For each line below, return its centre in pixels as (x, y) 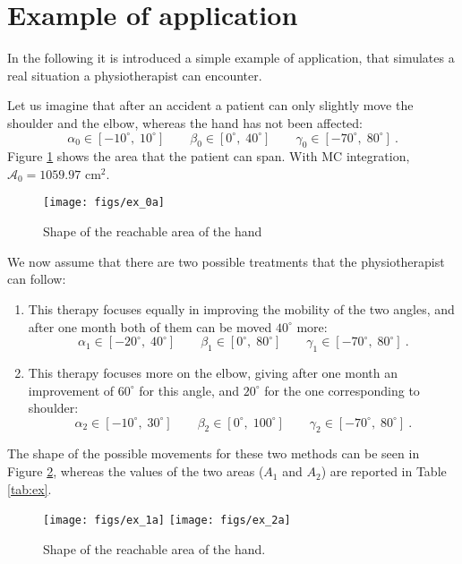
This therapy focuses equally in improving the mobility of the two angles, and (241, 308)
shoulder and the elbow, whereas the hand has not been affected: (185, 122)
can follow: (37, 279)
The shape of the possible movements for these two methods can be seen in (214, 453)
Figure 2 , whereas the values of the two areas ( (136, 471)
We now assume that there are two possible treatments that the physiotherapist (226, 261)
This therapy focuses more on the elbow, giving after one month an (213, 372)
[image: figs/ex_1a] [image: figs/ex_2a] (167, 521)
